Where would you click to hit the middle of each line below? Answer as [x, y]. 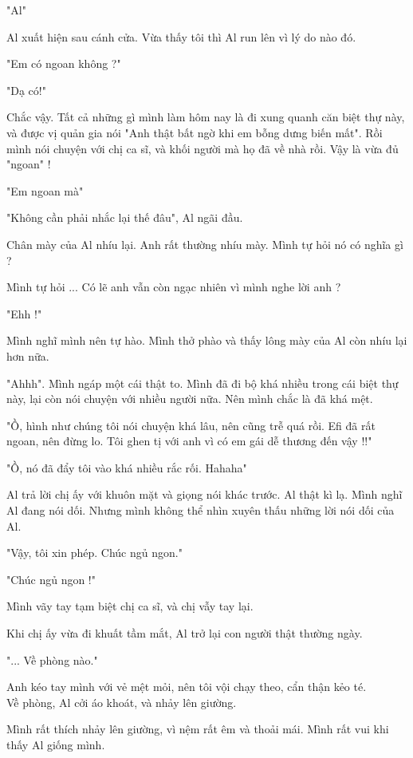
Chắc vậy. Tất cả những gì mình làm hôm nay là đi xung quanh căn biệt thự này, [206, 117]
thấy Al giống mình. [56, 744]
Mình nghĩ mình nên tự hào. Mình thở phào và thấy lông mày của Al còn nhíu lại [207, 340]
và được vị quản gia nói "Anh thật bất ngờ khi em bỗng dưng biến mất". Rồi [195, 132]
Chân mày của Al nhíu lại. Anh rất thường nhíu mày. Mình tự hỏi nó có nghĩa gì [205, 244]
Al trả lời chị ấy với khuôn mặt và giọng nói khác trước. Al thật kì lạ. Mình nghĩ [205, 494]
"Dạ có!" [26, 90]
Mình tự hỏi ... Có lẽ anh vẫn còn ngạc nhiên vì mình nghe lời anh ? [174, 287]
